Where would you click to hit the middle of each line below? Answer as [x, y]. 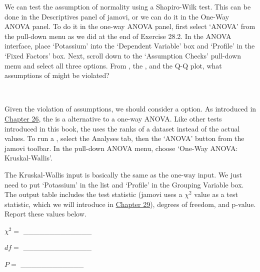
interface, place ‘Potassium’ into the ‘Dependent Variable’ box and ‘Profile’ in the [130, 46]
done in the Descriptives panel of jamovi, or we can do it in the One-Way [117, 16]
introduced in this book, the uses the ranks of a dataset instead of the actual [122, 128]
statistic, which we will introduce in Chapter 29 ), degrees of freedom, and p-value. [130, 204]
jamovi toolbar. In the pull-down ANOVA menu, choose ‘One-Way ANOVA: [121, 148]
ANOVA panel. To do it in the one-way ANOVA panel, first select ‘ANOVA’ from [130, 26]
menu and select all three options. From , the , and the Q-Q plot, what [113, 65]
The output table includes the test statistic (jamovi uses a [93, 194]
